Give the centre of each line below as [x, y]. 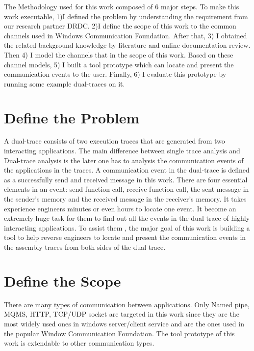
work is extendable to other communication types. [79, 343]
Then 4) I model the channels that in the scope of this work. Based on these [119, 54]
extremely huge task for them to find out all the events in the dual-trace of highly [127, 218]
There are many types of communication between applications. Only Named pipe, [127, 304]
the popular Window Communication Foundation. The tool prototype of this [119, 333]
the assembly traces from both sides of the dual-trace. [85, 247]
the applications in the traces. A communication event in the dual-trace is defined [127, 170]
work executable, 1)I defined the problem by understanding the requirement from [126, 16]
